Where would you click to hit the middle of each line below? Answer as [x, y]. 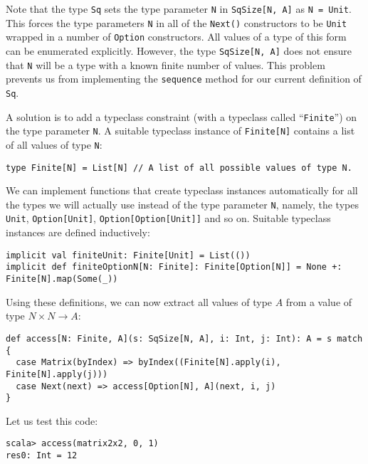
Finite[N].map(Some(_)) [62, 279]
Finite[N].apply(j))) [57, 374]
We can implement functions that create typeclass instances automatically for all [182, 190]
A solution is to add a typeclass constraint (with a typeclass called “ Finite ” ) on [182, 116]
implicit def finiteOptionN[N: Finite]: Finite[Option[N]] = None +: [174, 267]
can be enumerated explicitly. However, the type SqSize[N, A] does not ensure [179, 50]
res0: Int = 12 [42, 456]
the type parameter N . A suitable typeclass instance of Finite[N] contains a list [180, 131]
